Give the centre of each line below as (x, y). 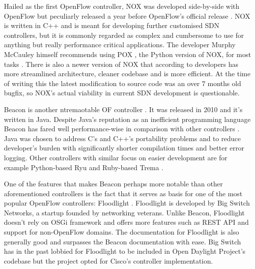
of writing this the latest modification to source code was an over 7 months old (123, 83)
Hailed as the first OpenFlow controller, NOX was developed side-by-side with (122, 6)
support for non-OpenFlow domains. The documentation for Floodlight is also (122, 232)
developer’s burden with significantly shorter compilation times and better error (124, 148)
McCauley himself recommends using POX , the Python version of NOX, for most (127, 54)
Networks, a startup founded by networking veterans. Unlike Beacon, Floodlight (125, 212)
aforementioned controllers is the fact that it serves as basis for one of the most (123, 193)
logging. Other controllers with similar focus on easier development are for (116, 157)
